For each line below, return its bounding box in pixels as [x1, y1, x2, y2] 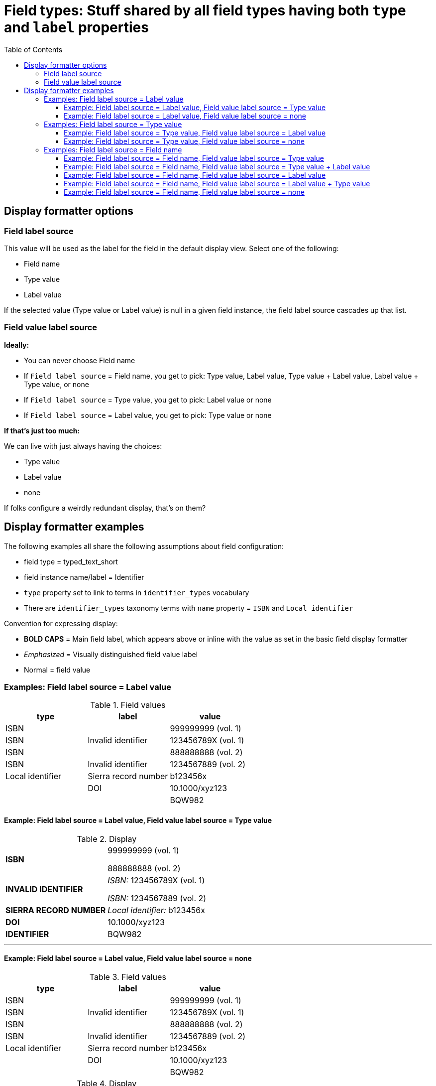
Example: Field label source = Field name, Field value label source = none [64, 187, 305, 196]
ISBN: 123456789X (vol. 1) [108, 875, 205, 885]
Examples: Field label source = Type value [44, 120, 182, 129]
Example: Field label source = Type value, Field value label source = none [64, 136, 305, 145]
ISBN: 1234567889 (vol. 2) [108, 893, 207, 903]
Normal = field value [24, 665, 91, 674]
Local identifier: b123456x [108, 905, 205, 915]
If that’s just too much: [4, 426, 80, 435]
